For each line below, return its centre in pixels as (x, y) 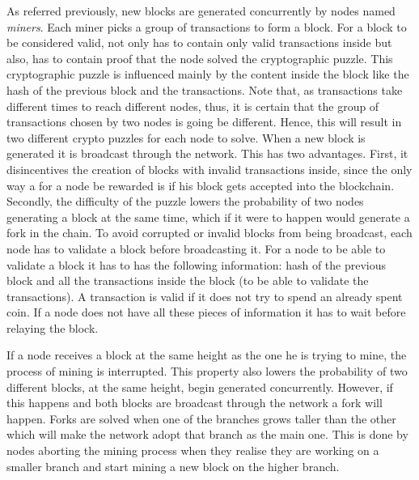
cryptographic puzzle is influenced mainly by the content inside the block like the (208, 74)
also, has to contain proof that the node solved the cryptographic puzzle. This (200, 58)
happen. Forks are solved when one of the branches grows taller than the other (201, 418)
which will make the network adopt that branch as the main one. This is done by (207, 434)
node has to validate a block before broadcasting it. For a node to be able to (196, 248)
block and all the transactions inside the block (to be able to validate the (188, 280)
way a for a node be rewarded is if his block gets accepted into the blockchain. (201, 185)
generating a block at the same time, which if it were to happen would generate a (208, 217)
